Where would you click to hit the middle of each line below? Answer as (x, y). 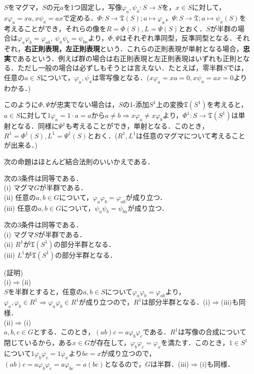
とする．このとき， (64, 332)
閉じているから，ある (38, 342)
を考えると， (227, 104)
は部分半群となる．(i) (176, 302)
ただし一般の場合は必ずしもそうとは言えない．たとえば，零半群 (120, 68)
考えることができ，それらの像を (55, 28)
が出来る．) (21, 145)
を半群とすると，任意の (46, 291)
